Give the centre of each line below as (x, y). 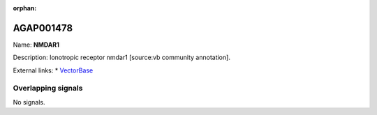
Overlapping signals (48, 89)
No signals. (29, 102)
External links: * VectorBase (53, 70)
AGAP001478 (43, 28)
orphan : (25, 8)
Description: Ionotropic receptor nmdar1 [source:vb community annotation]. (121, 58)
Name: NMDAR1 (36, 45)
